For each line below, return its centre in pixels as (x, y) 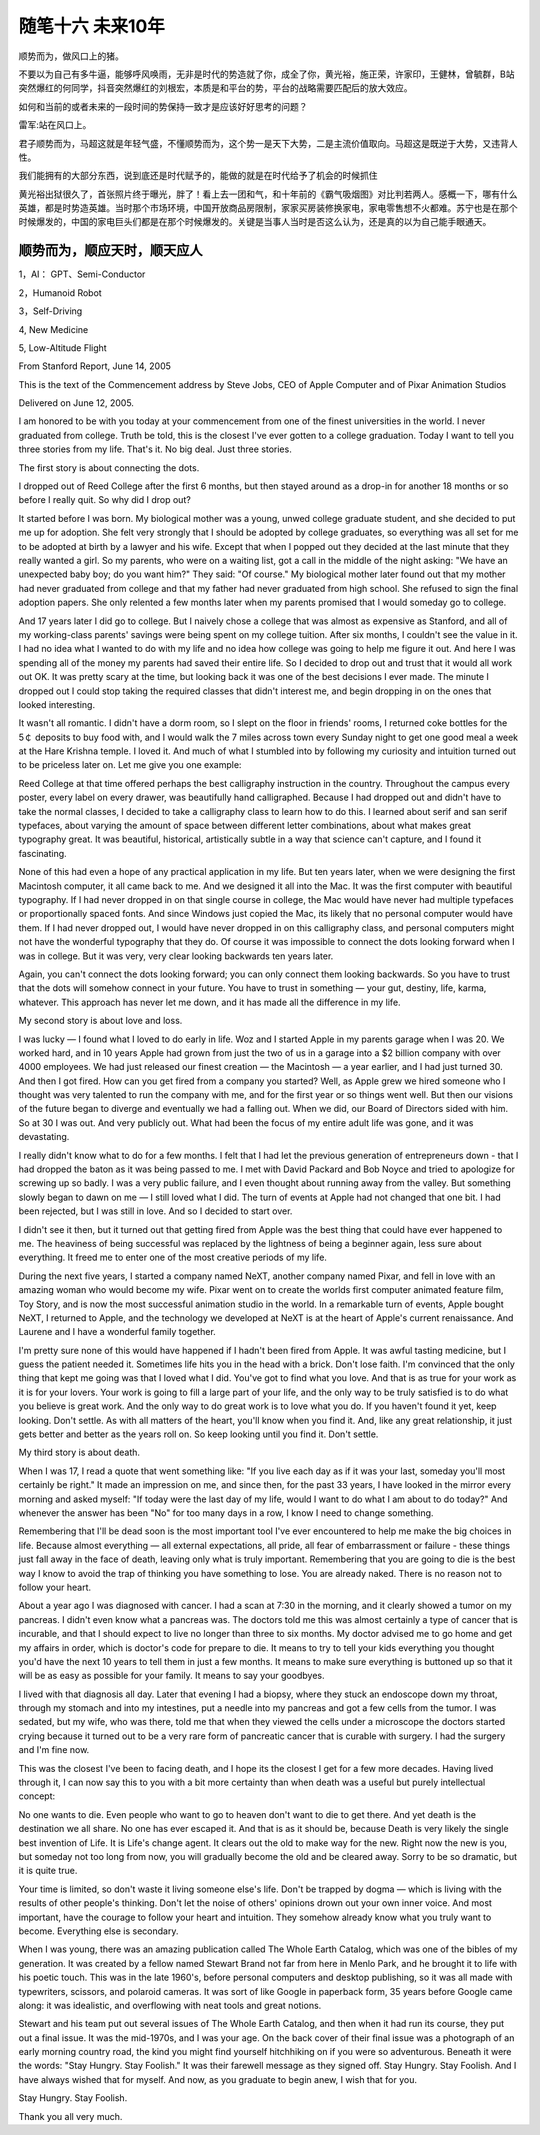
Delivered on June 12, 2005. (76, 403)
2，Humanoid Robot (60, 292)
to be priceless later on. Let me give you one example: (130, 765)
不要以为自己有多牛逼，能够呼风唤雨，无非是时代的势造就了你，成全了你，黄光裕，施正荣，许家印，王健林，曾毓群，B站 (266, 74)
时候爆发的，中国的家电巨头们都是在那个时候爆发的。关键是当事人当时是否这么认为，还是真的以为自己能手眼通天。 (255, 222)
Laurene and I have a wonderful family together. (117, 1332)
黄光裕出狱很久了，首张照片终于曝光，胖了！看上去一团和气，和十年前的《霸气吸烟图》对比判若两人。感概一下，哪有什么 (268, 194)
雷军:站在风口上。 (55, 125)
